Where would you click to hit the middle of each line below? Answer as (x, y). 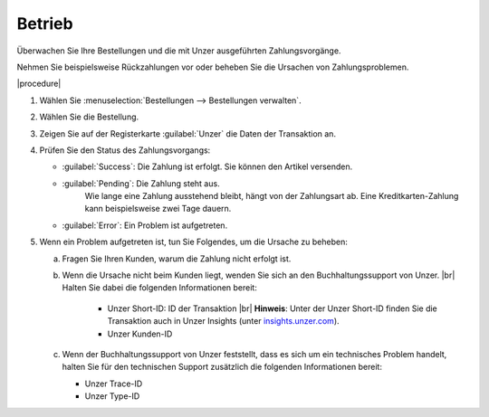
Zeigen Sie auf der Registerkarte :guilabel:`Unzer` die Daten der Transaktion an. (188, 133)
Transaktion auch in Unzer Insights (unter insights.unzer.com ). (223, 321)
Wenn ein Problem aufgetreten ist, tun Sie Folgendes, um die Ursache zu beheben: (193, 242)
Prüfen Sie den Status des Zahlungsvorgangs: (125, 150)
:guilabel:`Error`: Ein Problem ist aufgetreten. (145, 225)
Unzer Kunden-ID (140, 334)
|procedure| (39, 84)
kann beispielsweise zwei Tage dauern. (158, 209)
